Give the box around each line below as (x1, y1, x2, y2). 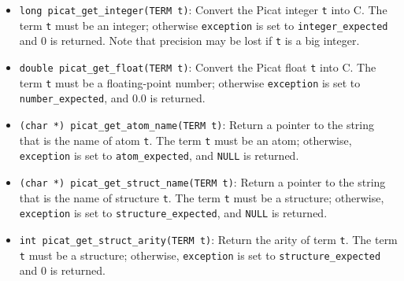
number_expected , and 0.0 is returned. (19, 90, 206, 106)
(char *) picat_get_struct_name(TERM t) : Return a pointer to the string (19, 173, 386, 190)
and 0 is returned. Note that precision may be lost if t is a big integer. (19, 32, 360, 49)
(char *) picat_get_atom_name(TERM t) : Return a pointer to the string (19, 116, 375, 132)
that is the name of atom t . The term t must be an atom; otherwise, (19, 131, 352, 148)
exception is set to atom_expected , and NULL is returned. (19, 147, 299, 164)
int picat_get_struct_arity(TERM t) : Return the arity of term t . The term (19, 231, 398, 247)
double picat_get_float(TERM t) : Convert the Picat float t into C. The (19, 58, 376, 75)
